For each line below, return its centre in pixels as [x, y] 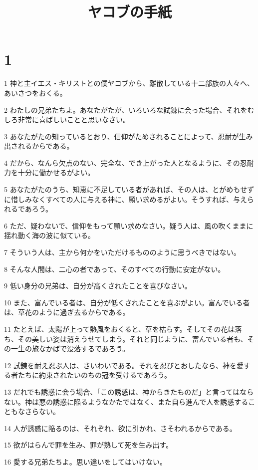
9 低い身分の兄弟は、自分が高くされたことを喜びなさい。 [98, 286]
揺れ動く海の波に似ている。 [49, 235]
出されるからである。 [39, 146]
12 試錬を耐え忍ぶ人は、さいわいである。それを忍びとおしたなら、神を [121, 365]
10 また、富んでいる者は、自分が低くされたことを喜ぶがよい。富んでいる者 [127, 302]
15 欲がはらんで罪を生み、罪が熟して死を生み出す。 [89, 445]
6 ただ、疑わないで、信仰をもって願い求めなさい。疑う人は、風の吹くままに [129, 225]
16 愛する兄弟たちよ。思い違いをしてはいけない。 [85, 461]
